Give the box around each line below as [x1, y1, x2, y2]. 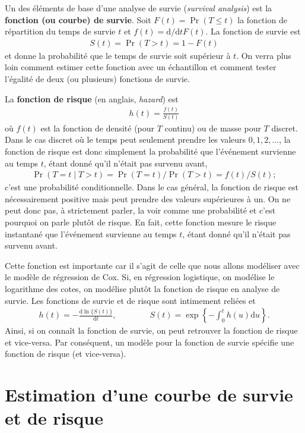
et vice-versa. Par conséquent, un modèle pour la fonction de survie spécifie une [5, 335, 294, 348]
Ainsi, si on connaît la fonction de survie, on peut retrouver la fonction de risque [5, 324, 298, 337]
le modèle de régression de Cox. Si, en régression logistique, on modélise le [5, 271, 275, 283]
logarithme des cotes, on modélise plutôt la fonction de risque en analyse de [5, 283, 280, 294]
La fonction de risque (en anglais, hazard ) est [5, 92, 179, 105]
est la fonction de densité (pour [40, 121, 155, 134]
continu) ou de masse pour [164, 121, 261, 134]
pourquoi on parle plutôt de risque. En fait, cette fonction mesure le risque [5, 216, 277, 228]
